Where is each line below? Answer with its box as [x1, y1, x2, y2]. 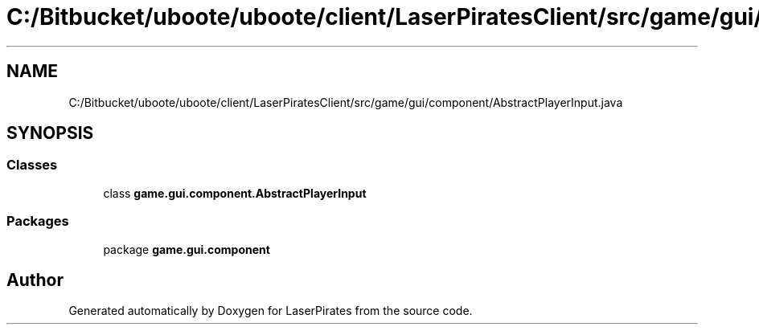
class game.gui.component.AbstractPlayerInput [103, 186, 367, 200]
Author [6, 269, 64, 290]
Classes [6, 157, 58, 174]
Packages [6, 213, 69, 230]
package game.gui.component [103, 242, 270, 256]
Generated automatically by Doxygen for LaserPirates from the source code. [68, 304, 473, 318]
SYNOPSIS [6, 123, 94, 144]
